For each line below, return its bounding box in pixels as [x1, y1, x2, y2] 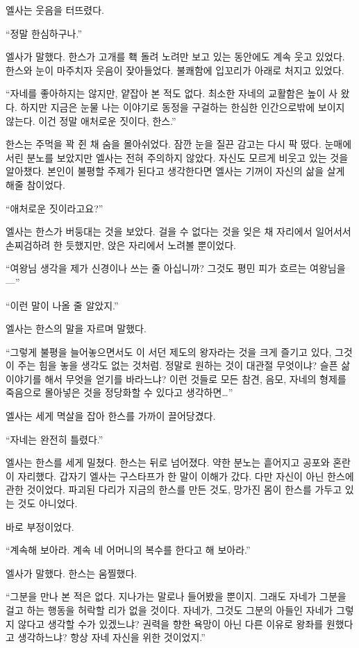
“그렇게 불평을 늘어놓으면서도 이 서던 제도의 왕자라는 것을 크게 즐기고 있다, [6, 344, 332, 359]
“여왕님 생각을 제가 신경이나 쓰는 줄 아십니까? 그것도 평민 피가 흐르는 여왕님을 [6, 261, 346, 275]
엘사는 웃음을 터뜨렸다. [6, 3, 105, 17]
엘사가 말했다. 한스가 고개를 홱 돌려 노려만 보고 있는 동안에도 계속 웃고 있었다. [6, 49, 345, 64]
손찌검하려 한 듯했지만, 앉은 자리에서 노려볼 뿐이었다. [6, 237, 236, 252]
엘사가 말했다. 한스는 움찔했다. [6, 565, 137, 580]
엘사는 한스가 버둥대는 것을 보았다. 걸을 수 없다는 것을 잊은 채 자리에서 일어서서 [6, 224, 351, 239]
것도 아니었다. [17, 496, 78, 511]
